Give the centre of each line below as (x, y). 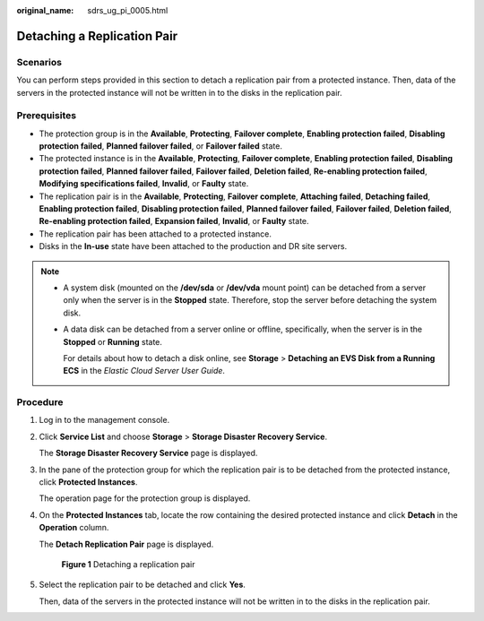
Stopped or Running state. (113, 341)
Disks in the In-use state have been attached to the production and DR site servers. (193, 246)
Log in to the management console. (104, 420)
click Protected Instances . (88, 482)
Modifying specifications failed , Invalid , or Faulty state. (144, 184)
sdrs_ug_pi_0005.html (128, 10)
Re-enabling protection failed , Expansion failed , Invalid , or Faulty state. (174, 221)
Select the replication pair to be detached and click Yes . (143, 585)
